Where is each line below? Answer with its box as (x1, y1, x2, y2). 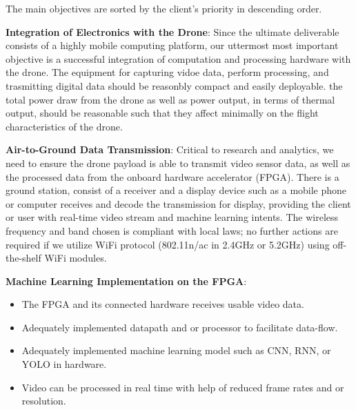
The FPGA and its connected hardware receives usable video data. (21, 297, 304, 311)
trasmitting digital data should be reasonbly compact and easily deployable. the (6, 78, 343, 92)
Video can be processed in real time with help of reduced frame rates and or (21, 380, 344, 394)
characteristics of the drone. (6, 119, 123, 133)
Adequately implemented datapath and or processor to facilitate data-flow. (21, 320, 338, 334)
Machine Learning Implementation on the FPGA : (6, 273, 247, 288)
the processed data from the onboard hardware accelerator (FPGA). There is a (6, 169, 339, 184)
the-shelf (6, 251, 41, 265)
